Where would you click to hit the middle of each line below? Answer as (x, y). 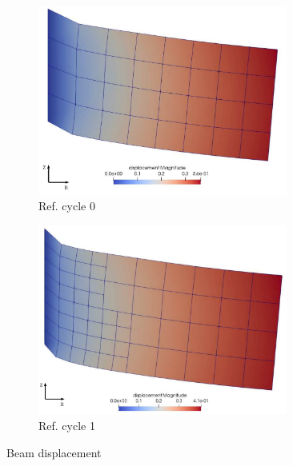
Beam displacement (54, 452)
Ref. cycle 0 (67, 206)
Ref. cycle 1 (67, 425)
